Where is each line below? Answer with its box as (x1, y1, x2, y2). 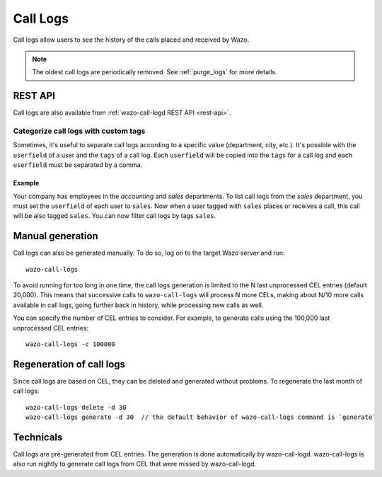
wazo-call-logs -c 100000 (25, 340, 116, 348)
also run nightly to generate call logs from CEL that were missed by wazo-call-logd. (13, 460, 257, 469)
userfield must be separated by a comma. (13, 161, 143, 169)
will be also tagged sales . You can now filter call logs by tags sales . (13, 212, 216, 220)
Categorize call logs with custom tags (13, 126, 146, 136)
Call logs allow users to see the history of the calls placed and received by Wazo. (13, 35, 250, 44)
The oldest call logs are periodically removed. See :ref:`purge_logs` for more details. (32, 68, 277, 76)
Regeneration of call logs (13, 358, 126, 370)
